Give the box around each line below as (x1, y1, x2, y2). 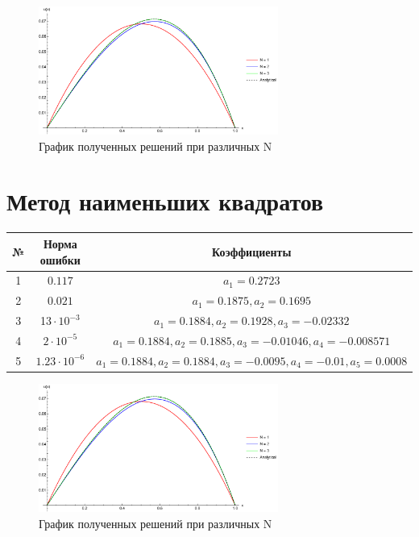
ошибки (39, 251, 81, 268)
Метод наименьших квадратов (6, 185, 324, 218)
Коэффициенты (212, 243, 292, 260)
